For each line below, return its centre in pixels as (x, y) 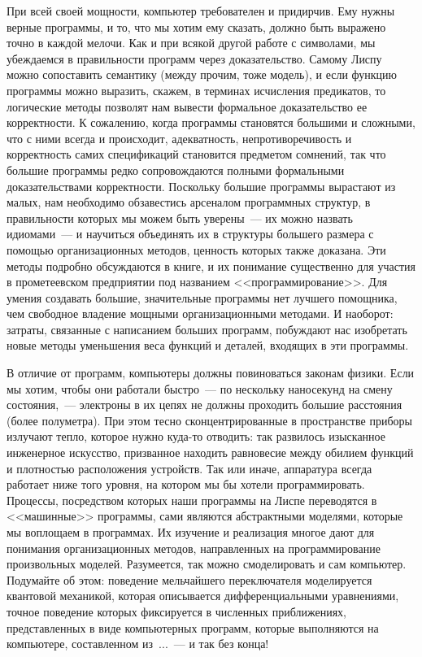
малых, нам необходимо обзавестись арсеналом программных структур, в (189, 202)
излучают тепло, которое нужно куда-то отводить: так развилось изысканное (196, 436)
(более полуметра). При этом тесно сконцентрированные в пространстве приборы (209, 420)
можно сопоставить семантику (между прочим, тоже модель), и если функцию (202, 74)
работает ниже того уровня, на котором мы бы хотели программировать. (186, 484)
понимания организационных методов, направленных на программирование (194, 548)
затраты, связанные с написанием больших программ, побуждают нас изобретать (207, 329)
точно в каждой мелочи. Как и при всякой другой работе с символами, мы (191, 43)
